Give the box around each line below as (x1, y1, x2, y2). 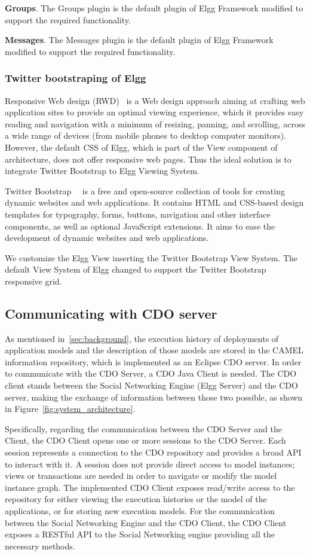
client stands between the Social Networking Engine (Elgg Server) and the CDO (5, 379, 298, 392)
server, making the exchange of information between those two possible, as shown (5, 390, 303, 403)
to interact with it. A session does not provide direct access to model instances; (5, 457, 295, 470)
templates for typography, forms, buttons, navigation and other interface (5, 207, 271, 220)
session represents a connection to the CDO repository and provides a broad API (5, 446, 302, 459)
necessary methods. (5, 539, 75, 552)
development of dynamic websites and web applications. (5, 231, 209, 244)
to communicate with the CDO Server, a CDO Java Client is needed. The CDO (5, 367, 297, 380)
